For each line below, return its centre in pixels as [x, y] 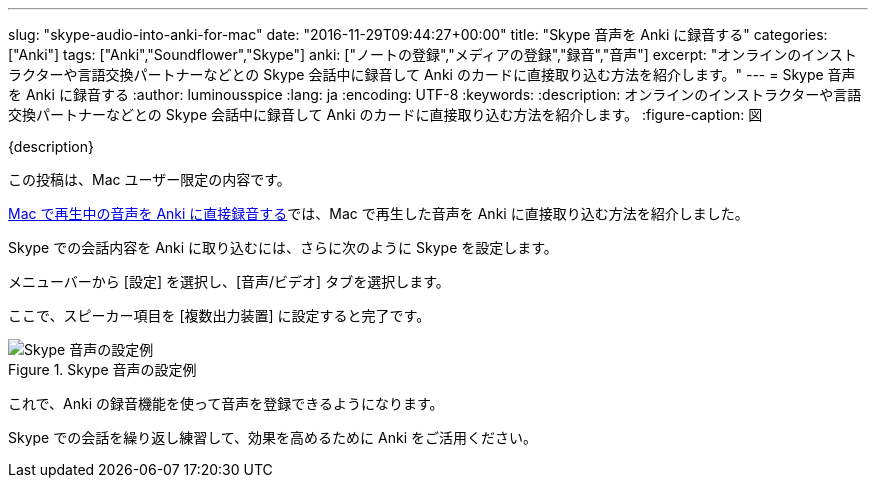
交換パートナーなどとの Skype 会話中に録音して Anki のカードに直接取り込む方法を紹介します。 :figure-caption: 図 [385, 114]
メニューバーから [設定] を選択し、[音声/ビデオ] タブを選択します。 [229, 281]
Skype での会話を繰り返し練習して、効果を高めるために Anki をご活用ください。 [272, 437]
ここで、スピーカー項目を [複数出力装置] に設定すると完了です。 [219, 315]
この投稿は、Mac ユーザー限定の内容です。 [149, 179]
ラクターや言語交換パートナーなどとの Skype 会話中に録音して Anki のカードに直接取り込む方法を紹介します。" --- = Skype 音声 [432, 74]
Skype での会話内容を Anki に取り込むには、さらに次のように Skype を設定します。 [283, 247]
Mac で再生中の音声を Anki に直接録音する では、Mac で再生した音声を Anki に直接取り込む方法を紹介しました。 [378, 213]
